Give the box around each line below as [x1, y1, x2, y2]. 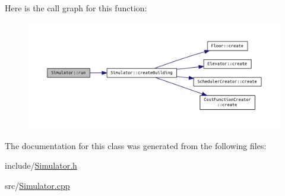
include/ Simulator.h [5, 159, 77, 172]
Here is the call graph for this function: [5, 2, 147, 14]
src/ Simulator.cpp [5, 179, 70, 192]
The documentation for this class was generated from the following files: [5, 139, 267, 151]
